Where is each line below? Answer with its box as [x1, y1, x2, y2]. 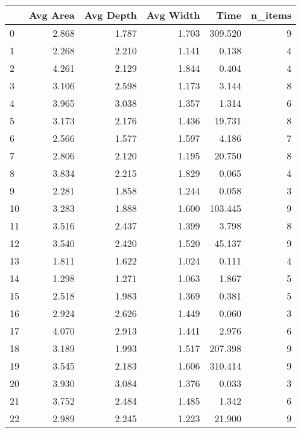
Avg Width [146, 8, 200, 22]
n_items [250, 8, 292, 22]
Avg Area [29, 8, 75, 22]
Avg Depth [84, 8, 137, 22]
